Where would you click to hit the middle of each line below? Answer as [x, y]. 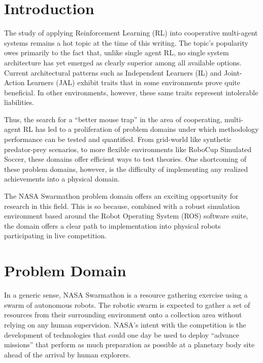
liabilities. [19, 102]
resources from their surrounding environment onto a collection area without [123, 315]
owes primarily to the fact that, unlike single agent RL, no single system [117, 52]
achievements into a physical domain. [62, 179]
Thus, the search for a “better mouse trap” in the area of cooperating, [113, 119]
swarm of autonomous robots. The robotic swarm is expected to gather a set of [127, 304]
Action [14, 82]
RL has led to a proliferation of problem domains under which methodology [141, 129]
